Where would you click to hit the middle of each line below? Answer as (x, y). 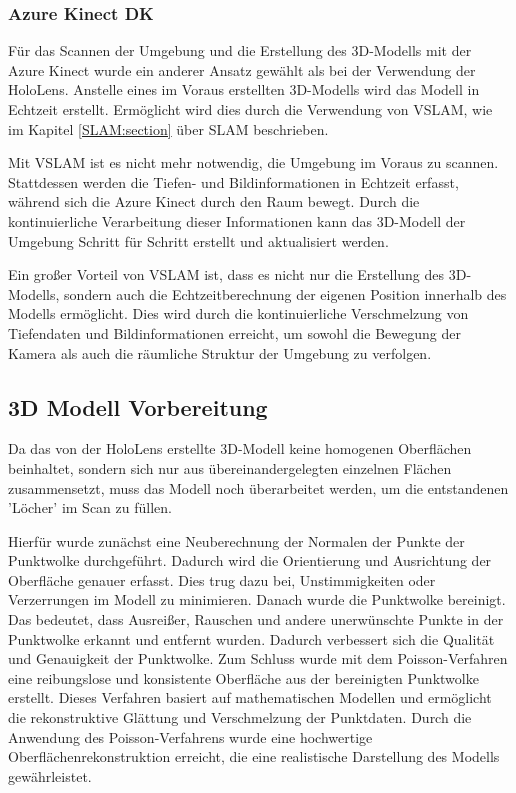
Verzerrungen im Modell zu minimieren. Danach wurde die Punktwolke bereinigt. (257, 599)
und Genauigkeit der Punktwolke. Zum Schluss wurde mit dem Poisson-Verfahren (258, 658)
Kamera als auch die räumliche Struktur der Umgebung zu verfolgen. (220, 352)
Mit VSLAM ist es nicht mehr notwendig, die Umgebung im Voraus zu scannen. (253, 162)
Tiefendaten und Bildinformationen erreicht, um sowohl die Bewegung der (234, 332)
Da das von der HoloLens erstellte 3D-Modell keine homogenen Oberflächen (240, 448)
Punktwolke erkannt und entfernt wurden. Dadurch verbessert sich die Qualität (251, 638)
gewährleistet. (50, 775)
